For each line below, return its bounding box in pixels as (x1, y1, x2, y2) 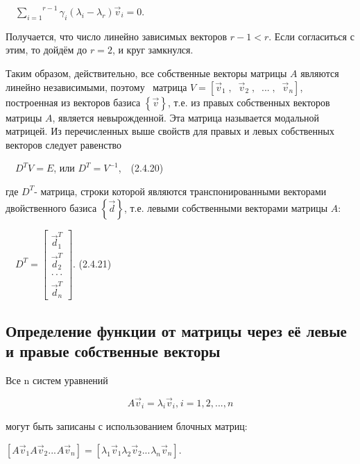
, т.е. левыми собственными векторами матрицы (123, 200, 328, 215)
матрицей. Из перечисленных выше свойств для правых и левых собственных (6, 124, 334, 138)
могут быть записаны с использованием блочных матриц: (6, 419, 248, 433)
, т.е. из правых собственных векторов (167, 94, 330, 109)
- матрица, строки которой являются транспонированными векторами (34, 183, 327, 198)
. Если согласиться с (268, 28, 354, 43)
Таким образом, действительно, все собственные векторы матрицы (6, 65, 287, 80)
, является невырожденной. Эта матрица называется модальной (52, 110, 320, 124)
